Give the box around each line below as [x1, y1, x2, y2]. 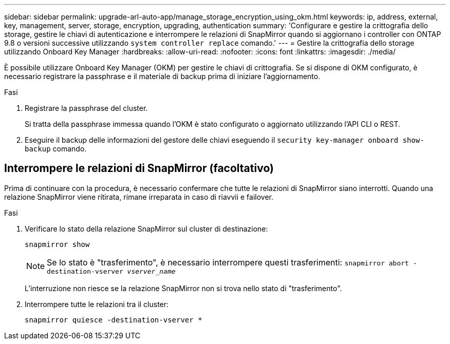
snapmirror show [25, 240, 90, 249]
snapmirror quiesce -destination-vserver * [25, 315, 202, 324]
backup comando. [25, 144, 87, 153]
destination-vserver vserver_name [47, 267, 176, 275]
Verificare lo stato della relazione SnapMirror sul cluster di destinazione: [25, 224, 268, 233]
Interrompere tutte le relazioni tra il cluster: [25, 299, 169, 309]
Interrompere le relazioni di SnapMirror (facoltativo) [4, 162, 274, 175]
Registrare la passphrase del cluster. [25, 104, 148, 112]
